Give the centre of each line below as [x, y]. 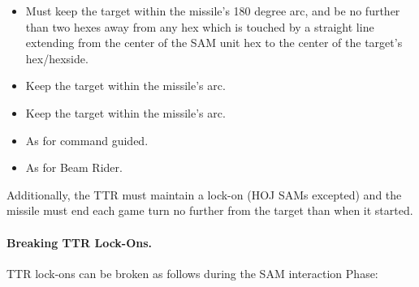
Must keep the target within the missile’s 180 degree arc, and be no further [213, 11]
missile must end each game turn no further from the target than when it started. [210, 210]
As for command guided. [87, 140]
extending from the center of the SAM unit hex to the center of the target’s [214, 43]
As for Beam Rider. [74, 167]
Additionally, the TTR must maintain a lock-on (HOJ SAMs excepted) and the [204, 194]
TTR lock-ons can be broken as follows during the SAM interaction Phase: [192, 273]
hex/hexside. [57, 58]
